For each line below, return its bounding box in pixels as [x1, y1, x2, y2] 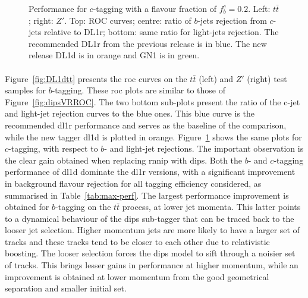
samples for [5, 84, 46, 96]
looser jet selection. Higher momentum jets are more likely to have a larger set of [5, 224, 300, 236]
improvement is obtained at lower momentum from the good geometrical [5, 270, 269, 283]
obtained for [5, 200, 49, 213]
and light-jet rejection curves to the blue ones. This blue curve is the [5, 107, 255, 120]
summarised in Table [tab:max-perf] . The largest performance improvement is [5, 189, 289, 201]
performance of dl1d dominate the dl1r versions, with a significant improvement [5, 165, 296, 178]
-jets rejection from [197, 14, 267, 26]
